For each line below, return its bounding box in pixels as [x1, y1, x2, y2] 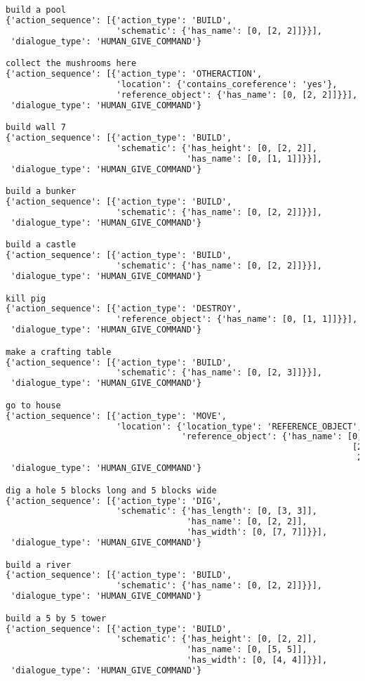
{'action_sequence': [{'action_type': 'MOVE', [6, 410, 227, 421]
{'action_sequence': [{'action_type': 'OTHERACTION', [6, 69, 263, 79]
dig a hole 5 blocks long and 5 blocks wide [6, 485, 217, 495]
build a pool [6, 5, 66, 15]
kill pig [6, 293, 46, 304]
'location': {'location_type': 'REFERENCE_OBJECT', [116, 421, 363, 432]
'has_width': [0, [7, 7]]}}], [186, 527, 328, 538]
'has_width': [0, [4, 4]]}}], [186, 655, 328, 666]
